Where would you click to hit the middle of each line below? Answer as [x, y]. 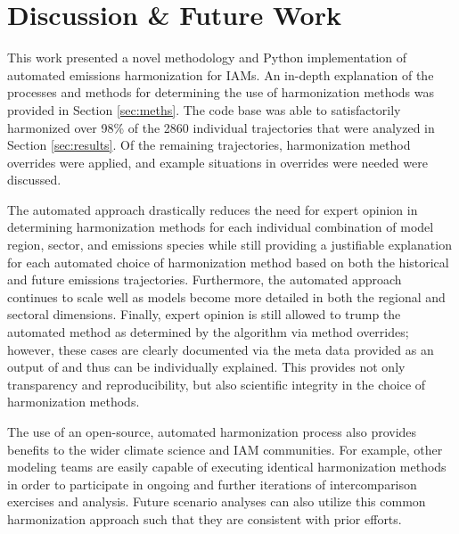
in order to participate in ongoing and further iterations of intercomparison [212, 484]
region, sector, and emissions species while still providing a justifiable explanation [229, 245]
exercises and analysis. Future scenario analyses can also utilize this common [217, 501]
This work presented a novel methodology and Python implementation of [207, 58]
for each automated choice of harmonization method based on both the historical [228, 262]
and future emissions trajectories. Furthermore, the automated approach [205, 279]
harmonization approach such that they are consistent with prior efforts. [205, 518]
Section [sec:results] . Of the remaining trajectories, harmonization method [209, 145]
